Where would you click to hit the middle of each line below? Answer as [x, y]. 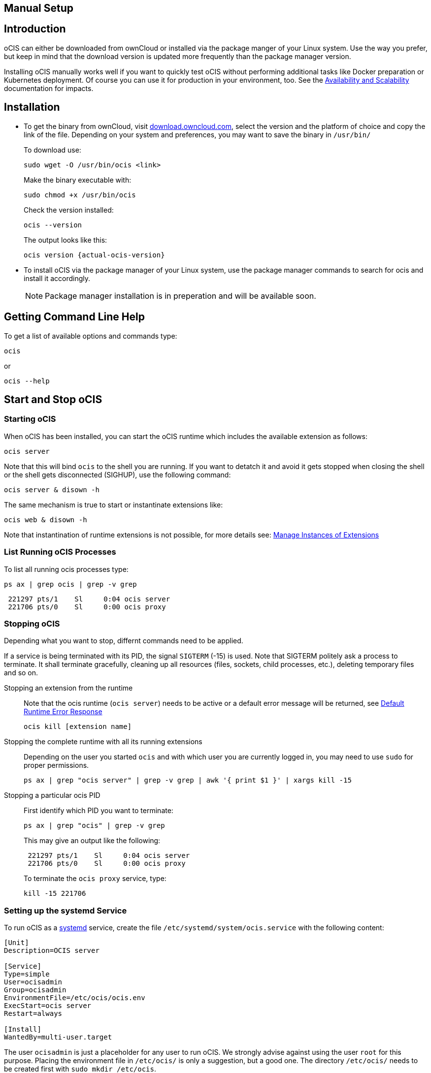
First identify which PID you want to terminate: [99, 811]
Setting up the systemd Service [66, 910]
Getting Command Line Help [74, 317]
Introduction [35, 29]
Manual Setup [39, 8]
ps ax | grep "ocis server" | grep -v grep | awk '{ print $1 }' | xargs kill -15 [188, 780]
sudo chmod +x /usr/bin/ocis [80, 195]
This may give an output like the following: [92, 841]
